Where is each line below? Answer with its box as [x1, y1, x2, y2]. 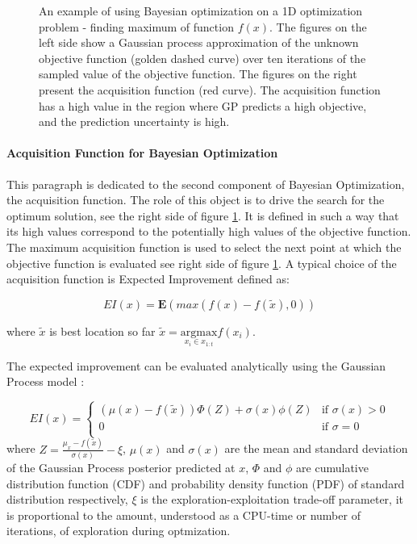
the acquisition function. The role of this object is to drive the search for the [6, 191, 385, 208]
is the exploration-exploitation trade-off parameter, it [140, 491, 403, 508]
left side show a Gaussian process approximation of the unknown [39, 34, 359, 51]
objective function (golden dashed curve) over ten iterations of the [39, 49, 366, 66]
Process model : [6, 373, 85, 390]
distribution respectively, [6, 491, 128, 508]
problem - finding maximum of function [39, 18, 234, 35]
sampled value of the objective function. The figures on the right [39, 65, 357, 82]
